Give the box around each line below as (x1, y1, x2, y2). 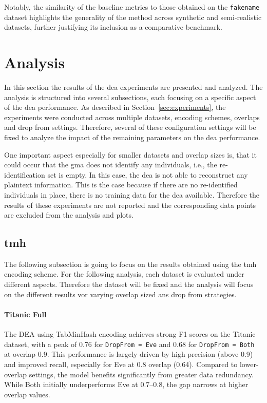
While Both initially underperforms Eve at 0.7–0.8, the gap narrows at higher (4, 379, 249, 390)
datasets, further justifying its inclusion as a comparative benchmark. (4, 22, 222, 32)
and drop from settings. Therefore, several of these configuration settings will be (4, 122, 256, 132)
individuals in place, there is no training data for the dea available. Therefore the (4, 189, 259, 200)
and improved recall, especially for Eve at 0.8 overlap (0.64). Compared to (4, 358, 238, 369)
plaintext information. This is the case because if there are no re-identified (4, 179, 238, 190)
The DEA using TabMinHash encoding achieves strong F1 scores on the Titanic (4, 329, 256, 339)
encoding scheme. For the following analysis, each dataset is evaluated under (4, 268, 244, 279)
